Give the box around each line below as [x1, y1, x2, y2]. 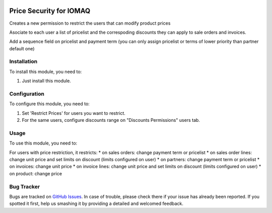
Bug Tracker [9, 183, 40, 190]
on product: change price [9, 170, 62, 176]
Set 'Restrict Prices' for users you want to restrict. [22, 110, 126, 116]
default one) [9, 45, 35, 51]
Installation [9, 58, 38, 65]
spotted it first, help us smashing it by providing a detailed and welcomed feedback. [9, 200, 183, 206]
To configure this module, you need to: [9, 101, 90, 107]
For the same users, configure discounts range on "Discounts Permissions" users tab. [22, 117, 200, 123]
